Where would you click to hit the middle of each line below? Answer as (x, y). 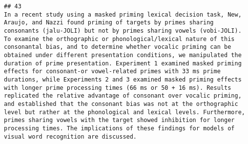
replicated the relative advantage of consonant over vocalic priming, (123, 96)
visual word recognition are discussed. (71, 136)
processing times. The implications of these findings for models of (119, 128)
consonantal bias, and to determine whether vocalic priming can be (118, 47)
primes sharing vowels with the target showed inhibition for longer (119, 120)
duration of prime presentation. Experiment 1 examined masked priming (123, 63)
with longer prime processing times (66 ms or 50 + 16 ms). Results (118, 88)
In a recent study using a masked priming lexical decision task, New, (123, 14)
